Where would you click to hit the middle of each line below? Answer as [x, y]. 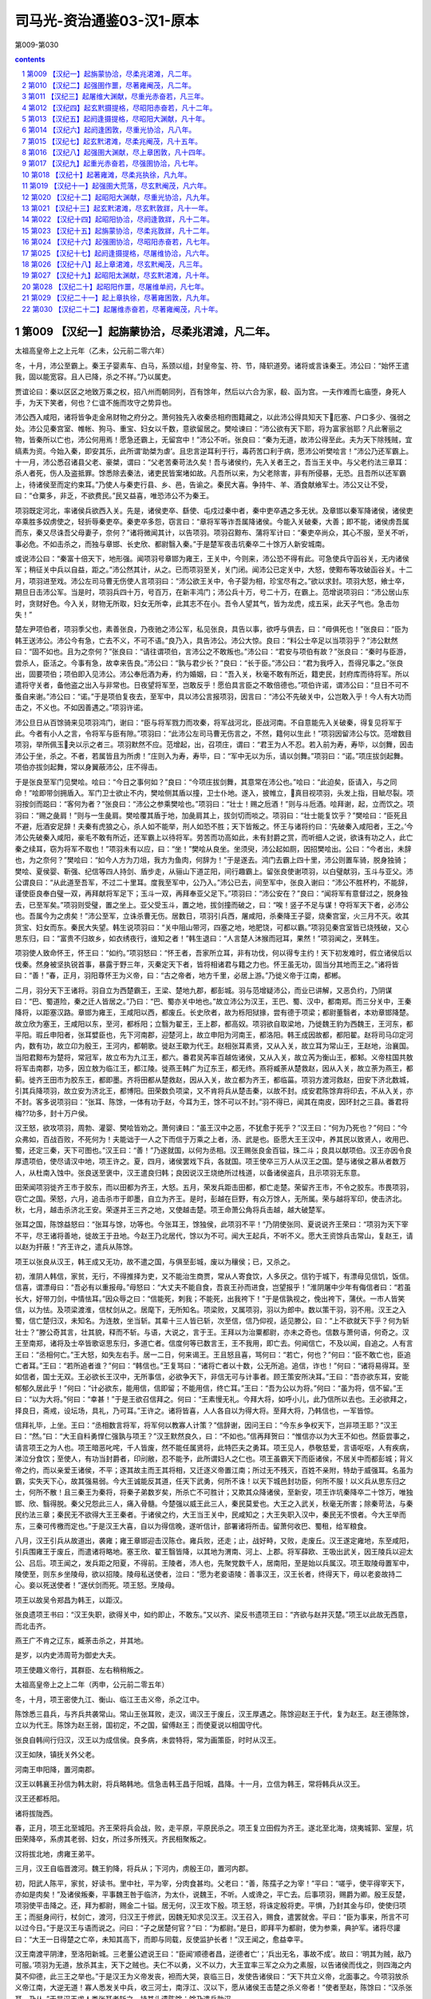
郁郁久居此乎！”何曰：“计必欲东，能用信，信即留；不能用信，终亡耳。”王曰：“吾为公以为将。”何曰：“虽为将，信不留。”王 [209, 1388]
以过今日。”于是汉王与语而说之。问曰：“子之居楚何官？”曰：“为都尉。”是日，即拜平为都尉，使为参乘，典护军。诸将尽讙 [208, 1928]
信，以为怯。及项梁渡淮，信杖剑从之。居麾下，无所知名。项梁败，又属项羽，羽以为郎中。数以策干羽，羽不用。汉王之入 [210, 1310]
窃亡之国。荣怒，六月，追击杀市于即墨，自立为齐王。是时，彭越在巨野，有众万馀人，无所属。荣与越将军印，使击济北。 [210, 1199]
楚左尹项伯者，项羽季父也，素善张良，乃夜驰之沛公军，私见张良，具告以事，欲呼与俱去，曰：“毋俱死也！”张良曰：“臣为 [212, 629]
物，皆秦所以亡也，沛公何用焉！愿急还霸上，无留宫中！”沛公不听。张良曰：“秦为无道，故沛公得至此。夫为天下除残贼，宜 [214, 440]
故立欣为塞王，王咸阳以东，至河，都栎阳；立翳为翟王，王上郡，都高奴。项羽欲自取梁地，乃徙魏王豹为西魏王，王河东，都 [214, 1023]
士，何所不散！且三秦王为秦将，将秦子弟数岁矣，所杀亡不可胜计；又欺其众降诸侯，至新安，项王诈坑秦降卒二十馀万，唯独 [214, 1492]
